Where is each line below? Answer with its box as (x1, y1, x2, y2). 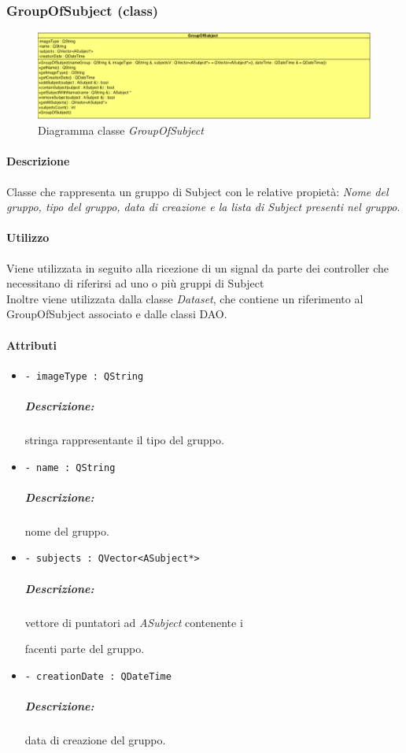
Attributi (6, 336, 57, 353)
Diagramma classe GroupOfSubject (38, 122, 204, 139)
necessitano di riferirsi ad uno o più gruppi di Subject (6, 275, 264, 291)
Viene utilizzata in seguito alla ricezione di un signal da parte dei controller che (6, 259, 389, 276)
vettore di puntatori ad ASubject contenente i (24, 614, 243, 630)
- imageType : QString (24, 370, 144, 382)
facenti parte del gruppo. (24, 640, 145, 657)
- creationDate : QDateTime (24, 670, 172, 682)
